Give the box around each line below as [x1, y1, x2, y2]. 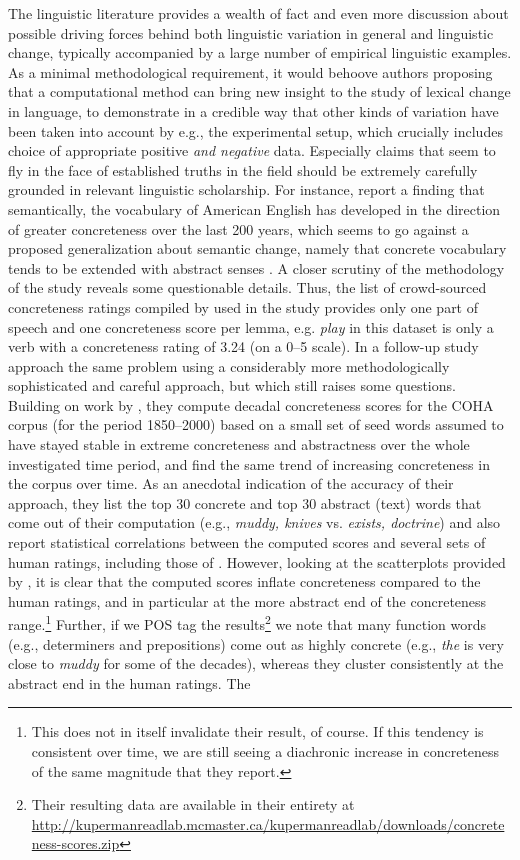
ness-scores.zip [31, 833, 120, 854]
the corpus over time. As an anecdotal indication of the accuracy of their [8, 473, 454, 494]
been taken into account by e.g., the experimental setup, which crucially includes [8, 120, 503, 141]
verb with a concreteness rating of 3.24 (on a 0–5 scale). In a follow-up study [8, 336, 479, 357]
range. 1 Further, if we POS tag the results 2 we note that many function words [8, 611, 487, 635]
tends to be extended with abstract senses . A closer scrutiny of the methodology [8, 257, 505, 278]
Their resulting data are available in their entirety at [31, 794, 355, 815]
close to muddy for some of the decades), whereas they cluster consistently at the [8, 653, 504, 674]
